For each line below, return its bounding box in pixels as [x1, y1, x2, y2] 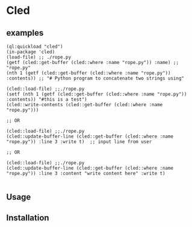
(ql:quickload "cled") [6, 43, 63, 50]
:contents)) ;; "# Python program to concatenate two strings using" [6, 75, 185, 82]
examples [6, 28, 44, 38]
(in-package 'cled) [6, 49, 55, 55]
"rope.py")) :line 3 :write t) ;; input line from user [6, 139, 152, 145]
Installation [6, 213, 49, 223]
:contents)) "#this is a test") [6, 97, 87, 103]
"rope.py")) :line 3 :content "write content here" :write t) [6, 170, 166, 176]
